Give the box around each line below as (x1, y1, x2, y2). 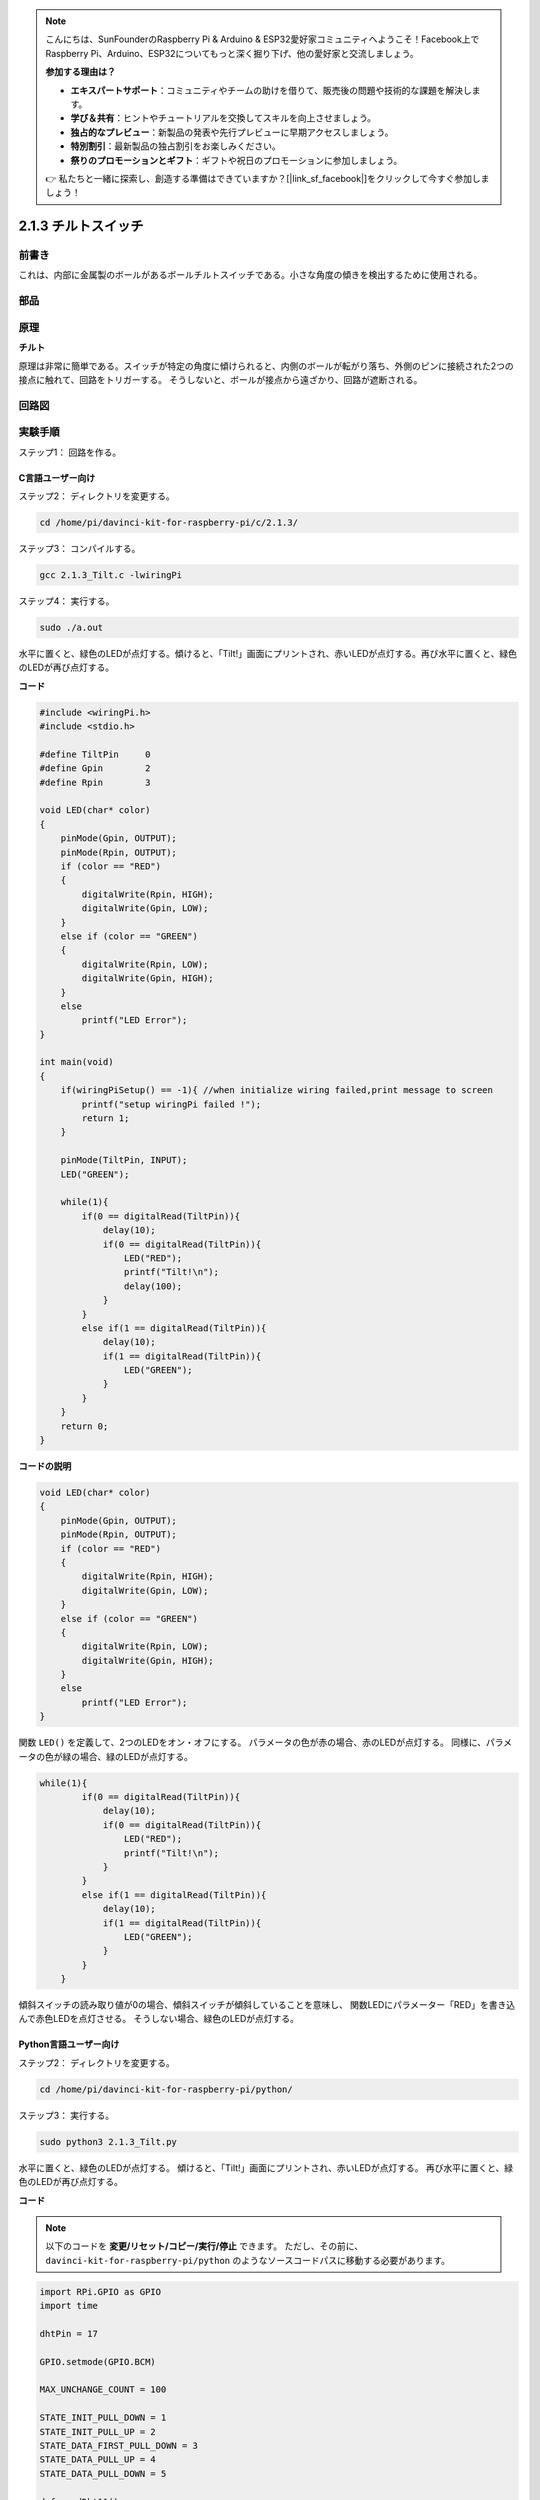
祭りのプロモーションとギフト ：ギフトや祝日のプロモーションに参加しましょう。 (70, 154, 403, 166)
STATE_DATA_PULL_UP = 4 (39, 2454, 157, 2465)
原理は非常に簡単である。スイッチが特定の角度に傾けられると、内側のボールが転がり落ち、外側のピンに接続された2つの (18, 360, 514, 372)
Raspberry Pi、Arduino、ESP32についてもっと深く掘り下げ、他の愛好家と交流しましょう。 (45, 47, 419, 59)
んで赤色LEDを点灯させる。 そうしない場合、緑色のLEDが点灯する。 (18, 2013, 300, 2025)
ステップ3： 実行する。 (18, 2109, 115, 2121)
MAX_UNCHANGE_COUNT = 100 (39, 2384, 167, 2395)
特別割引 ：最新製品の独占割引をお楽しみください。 (70, 140, 281, 152)
